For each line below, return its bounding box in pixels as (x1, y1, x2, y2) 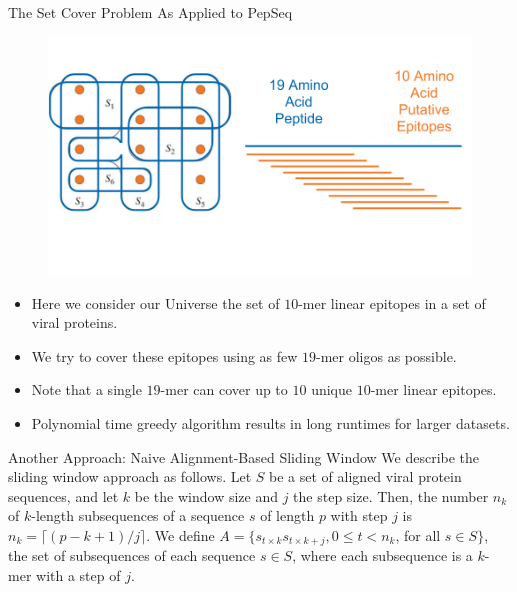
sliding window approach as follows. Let (8, 466, 252, 487)
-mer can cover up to (160, 379, 288, 400)
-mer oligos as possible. (316, 345, 457, 366)
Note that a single (31, 379, 142, 400)
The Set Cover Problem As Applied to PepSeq (8, 2, 293, 22)
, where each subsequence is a (292, 545, 473, 566)
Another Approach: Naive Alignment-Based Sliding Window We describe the (8, 446, 480, 467)
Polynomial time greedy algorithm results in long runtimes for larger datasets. (31, 413, 510, 434)
